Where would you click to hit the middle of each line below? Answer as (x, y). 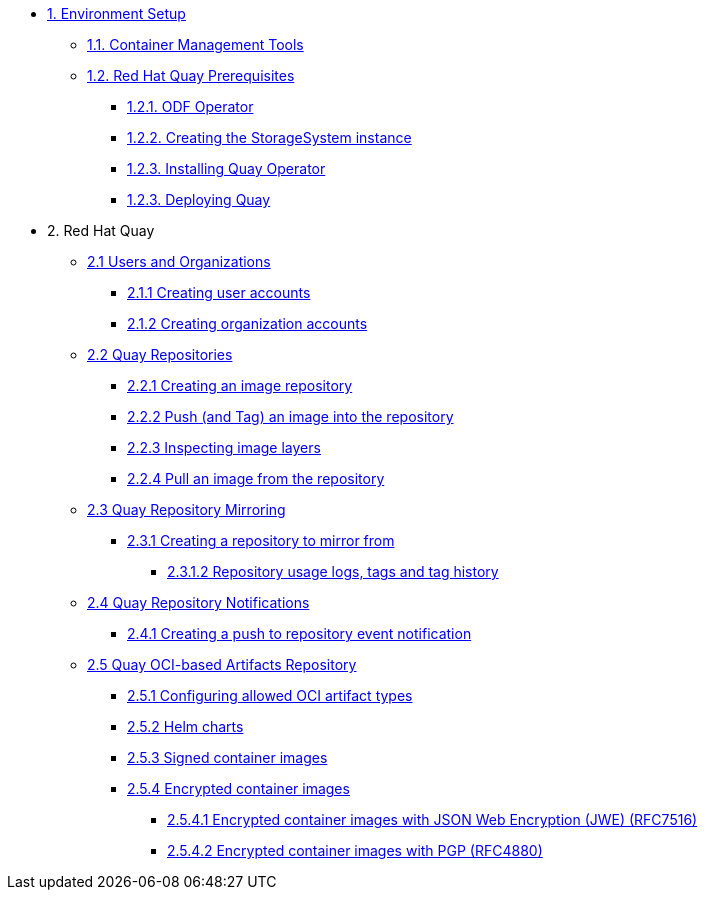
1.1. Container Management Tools (195, 44)
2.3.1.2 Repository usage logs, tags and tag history (333, 571)
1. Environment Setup (116, 13)
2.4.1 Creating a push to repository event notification (299, 633)
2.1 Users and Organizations (179, 261)
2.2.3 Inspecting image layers (224, 447)
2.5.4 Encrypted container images (238, 788)
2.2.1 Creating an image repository (240, 385)
